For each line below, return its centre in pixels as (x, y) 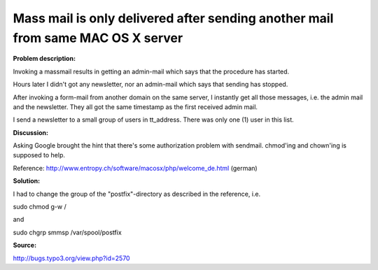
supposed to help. (39, 155)
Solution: (27, 181)
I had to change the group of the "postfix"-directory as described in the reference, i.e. (137, 194)
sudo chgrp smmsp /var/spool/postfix (67, 232)
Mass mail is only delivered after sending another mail (173, 18)
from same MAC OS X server (98, 38)
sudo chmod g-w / (40, 207)
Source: (25, 246)
